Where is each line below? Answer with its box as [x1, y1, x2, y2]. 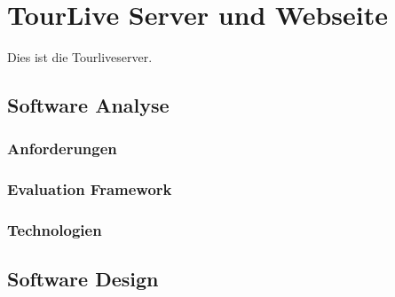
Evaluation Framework [7, 178, 172, 200]
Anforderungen [7, 137, 117, 160]
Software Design [7, 265, 159, 293]
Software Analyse [7, 91, 170, 119]
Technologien [7, 219, 102, 241]
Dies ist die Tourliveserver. [7, 48, 153, 66]
